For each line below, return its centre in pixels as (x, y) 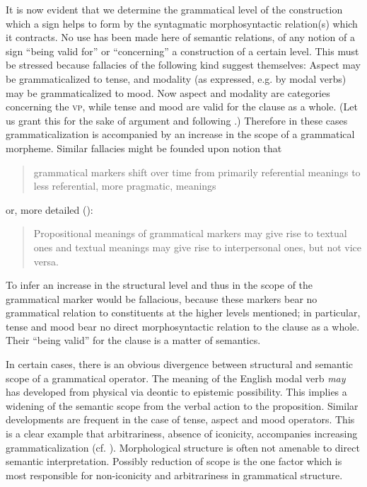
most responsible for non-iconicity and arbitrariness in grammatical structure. (174, 475)
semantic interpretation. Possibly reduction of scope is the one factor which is (174, 461)
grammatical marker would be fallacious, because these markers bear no (162, 298)
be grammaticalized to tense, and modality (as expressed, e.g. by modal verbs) (176, 78)
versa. (46, 261)
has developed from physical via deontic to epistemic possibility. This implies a (176, 392)
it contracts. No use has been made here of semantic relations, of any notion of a (180, 37)
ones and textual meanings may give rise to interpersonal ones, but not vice (198, 247)
